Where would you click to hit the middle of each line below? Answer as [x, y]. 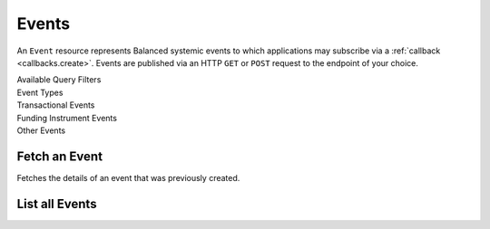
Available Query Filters [59, 80]
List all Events [57, 204]
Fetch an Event [60, 156]
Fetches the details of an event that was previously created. [128, 177]
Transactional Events [56, 105]
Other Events [41, 130]
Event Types [40, 92]
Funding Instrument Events [67, 118]
